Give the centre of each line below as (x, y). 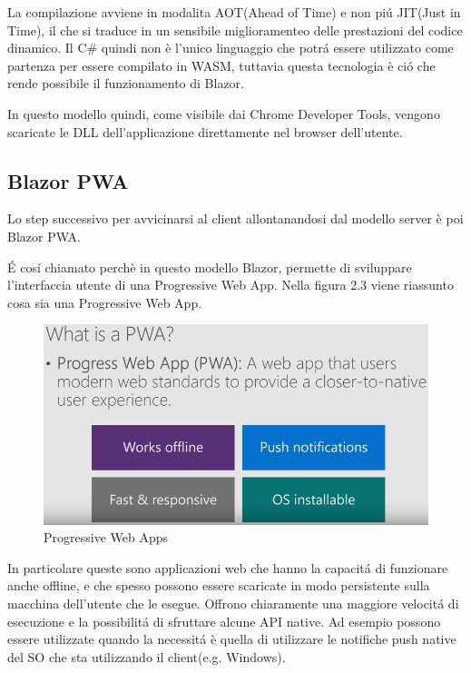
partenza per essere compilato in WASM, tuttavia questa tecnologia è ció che (221, 65)
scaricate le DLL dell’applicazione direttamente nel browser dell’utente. (205, 131)
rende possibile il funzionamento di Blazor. (126, 83)
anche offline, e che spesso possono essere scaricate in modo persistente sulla (219, 585)
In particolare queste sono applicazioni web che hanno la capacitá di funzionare (228, 567)
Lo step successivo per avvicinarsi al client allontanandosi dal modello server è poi (235, 218)
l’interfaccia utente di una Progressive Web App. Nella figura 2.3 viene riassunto (231, 285)
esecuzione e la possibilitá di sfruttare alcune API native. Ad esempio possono (224, 621)
